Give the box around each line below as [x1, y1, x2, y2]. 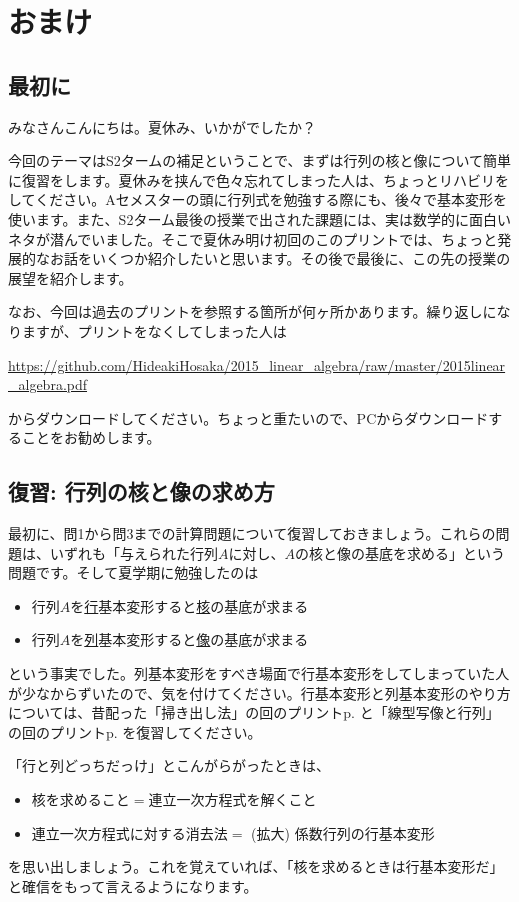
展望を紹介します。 [8, 267, 133, 288]
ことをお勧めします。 [21, 427, 161, 448]
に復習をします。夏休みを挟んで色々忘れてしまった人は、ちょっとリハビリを [8, 169, 509, 190]
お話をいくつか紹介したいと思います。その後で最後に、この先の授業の [49, 248, 511, 269]
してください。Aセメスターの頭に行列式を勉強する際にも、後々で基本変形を [8, 189, 507, 210]
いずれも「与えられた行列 [49, 542, 218, 563]
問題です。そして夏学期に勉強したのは [8, 562, 259, 583]
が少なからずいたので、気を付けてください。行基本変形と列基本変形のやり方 [8, 682, 511, 703]
